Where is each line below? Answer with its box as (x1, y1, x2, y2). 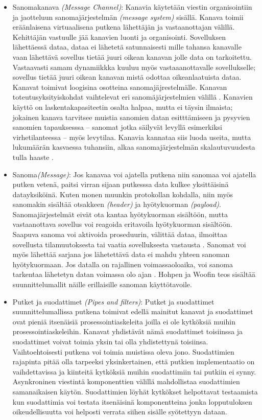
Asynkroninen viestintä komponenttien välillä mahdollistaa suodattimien (12, 376, 240, 387)
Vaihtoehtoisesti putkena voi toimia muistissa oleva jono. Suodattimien (12, 346, 234, 357)
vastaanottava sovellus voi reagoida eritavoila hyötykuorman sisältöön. (12, 219, 232, 229)
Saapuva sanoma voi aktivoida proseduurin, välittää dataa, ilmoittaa (12, 229, 227, 240)
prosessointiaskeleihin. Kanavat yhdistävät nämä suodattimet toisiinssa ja (12, 326, 243, 337)
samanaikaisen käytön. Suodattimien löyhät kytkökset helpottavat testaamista (12, 386, 258, 396)
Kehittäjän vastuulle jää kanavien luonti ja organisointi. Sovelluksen (12, 31, 226, 42)
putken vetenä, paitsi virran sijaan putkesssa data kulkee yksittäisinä (12, 179, 229, 190)
